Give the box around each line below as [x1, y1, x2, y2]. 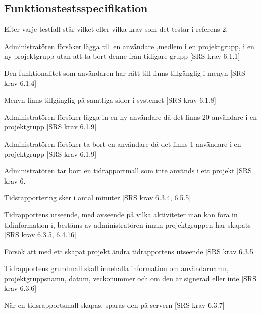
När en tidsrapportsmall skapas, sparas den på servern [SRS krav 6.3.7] [4, 300, 225, 310]
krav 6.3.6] [4, 283, 37, 293]
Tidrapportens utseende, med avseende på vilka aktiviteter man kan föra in [4, 209, 238, 219]
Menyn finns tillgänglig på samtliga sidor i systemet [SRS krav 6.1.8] [4, 95, 216, 105]
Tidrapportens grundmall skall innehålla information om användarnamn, [4, 263, 229, 274]
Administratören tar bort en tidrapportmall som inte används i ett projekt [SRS [4, 165, 252, 176]
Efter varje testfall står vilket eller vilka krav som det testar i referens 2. [4, 24, 228, 34]
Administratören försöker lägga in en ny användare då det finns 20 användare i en [4, 111, 257, 122]
